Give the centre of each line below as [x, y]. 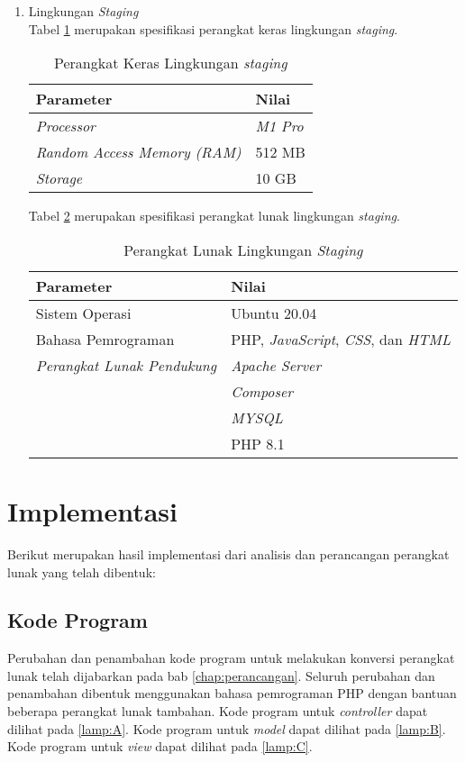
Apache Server [276, 365]
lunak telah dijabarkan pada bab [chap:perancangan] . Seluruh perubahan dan [221, 675]
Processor [65, 126]
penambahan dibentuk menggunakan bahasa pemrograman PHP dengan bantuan [232, 693]
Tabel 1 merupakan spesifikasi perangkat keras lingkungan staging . [213, 28]
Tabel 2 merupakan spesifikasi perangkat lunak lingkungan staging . [214, 216]
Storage [59, 178]
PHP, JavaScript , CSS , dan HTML [341, 339]
